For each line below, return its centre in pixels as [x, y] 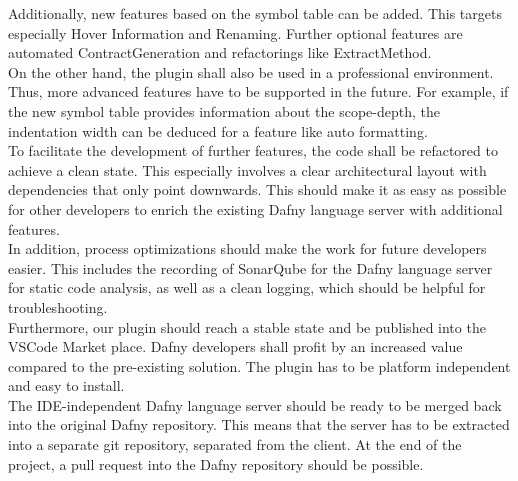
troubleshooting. [58, 306]
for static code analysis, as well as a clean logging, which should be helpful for [247, 287]
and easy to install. [66, 385]
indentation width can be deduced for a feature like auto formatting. [218, 130]
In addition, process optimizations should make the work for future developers [247, 248]
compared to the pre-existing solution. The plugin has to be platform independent [259, 365]
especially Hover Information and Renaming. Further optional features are [235, 32]
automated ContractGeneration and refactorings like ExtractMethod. [220, 52]
